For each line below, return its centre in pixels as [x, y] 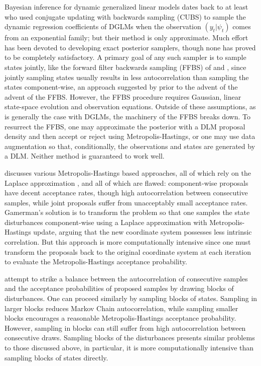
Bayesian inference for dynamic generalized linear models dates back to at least [126, 7]
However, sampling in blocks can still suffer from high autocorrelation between [125, 327]
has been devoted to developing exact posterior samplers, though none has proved [130, 47]
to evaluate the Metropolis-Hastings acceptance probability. [96, 262]
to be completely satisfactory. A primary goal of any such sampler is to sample [125, 57]
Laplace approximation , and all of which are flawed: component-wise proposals [126, 182]
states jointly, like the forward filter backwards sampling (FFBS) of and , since [125, 67]
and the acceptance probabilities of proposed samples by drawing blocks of [119, 288]
